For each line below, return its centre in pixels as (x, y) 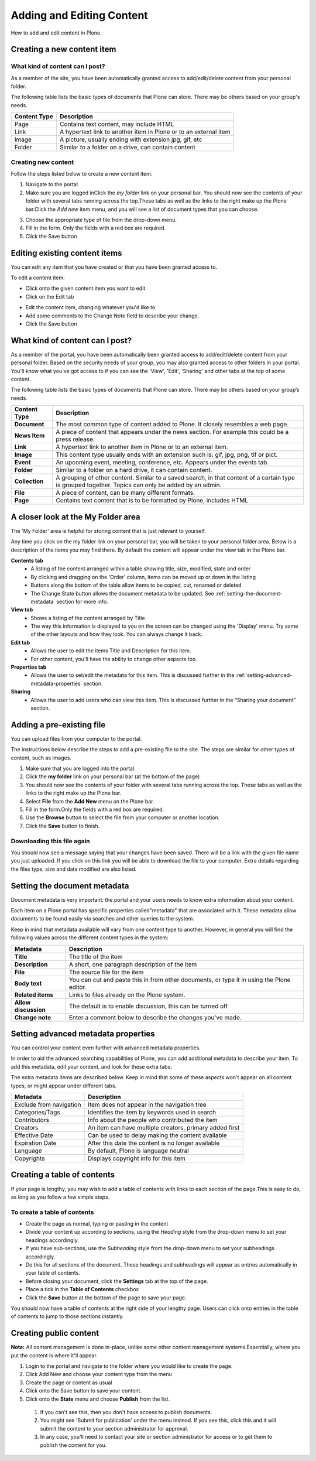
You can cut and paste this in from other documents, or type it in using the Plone (180, 980)
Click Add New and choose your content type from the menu (99, 1374)
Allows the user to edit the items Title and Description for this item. (111, 651)
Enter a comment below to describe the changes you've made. (155, 1017)
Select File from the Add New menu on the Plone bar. (90, 801)
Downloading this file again (50, 841)
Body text (28, 983)
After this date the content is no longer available (154, 1143)
